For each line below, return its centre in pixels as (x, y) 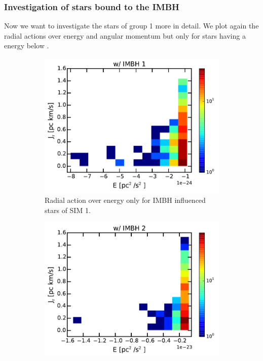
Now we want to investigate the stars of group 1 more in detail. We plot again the (131, 26)
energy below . (27, 46)
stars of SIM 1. (68, 210)
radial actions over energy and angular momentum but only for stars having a (125, 35)
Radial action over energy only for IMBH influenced (125, 200)
